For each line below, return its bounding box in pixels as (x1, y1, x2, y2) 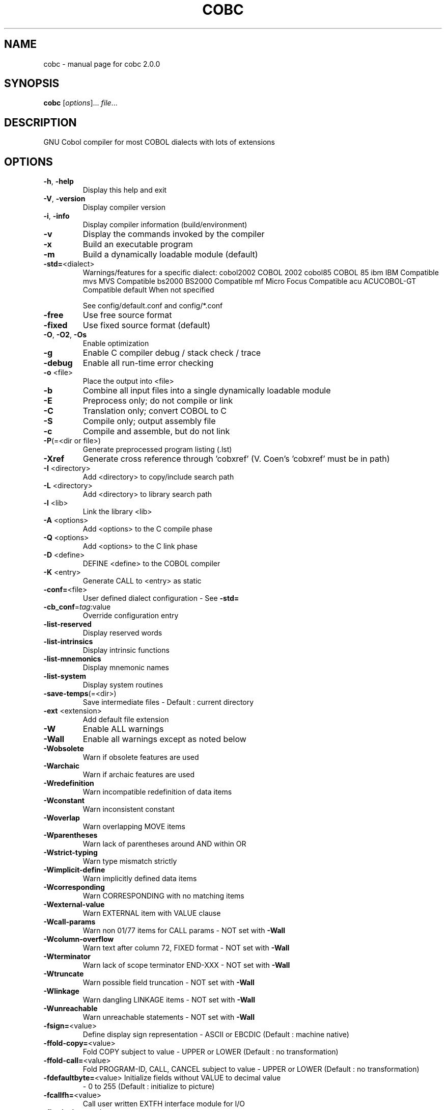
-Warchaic (43, 761, 79, 771)
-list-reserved (43, 620, 92, 629)
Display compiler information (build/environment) (82, 220, 247, 229)
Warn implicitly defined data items (82, 874, 197, 883)
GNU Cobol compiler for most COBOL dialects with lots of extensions (43, 138, 275, 147)
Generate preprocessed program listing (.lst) (82, 445, 232, 454)
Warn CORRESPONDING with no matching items (82, 891, 244, 901)
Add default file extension (82, 715, 169, 724)
